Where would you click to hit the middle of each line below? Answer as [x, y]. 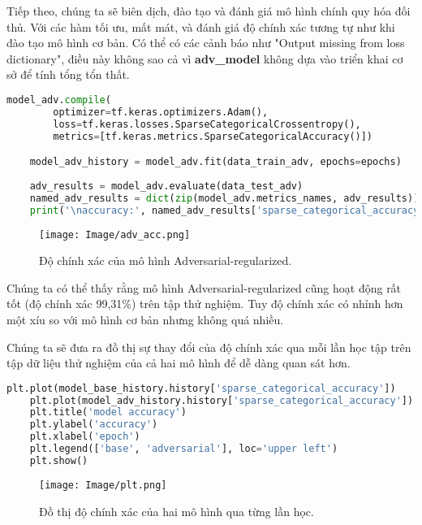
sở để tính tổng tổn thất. [68, 74]
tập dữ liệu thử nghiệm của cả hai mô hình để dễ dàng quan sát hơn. [179, 363]
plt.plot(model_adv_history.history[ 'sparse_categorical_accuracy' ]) [222, 400]
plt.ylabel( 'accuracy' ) [94, 425]
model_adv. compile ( [59, 100]
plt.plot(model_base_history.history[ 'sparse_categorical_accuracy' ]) [201, 388]
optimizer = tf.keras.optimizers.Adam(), [161, 112]
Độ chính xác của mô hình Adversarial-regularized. [166, 260]
